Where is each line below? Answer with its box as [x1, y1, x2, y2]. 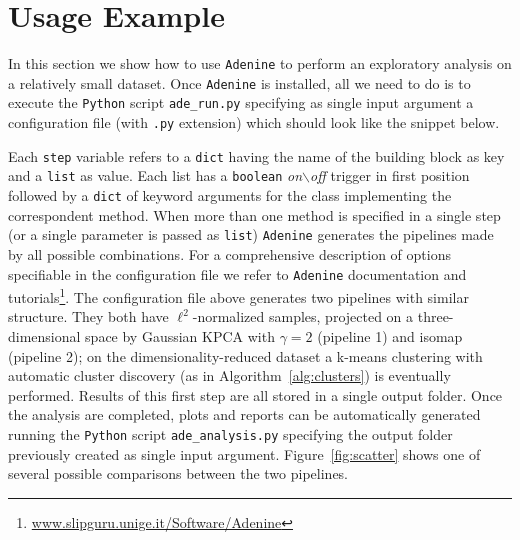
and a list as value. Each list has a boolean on [8, 165, 303, 186]
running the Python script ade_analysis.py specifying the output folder [8, 424, 453, 445]
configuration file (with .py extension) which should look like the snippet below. [8, 112, 500, 133]
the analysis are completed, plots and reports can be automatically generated [8, 404, 481, 425]
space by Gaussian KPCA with [85, 326, 275, 347]
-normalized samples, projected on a [192, 306, 414, 327]
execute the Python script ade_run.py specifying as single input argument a [8, 92, 474, 113]
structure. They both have [8, 306, 169, 327]
